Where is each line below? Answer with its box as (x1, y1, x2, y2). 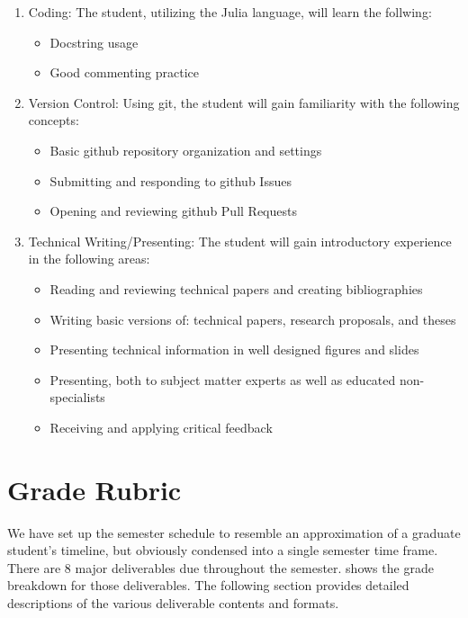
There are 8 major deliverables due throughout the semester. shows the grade (7, 558, 434, 577)
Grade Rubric (7, 470, 182, 507)
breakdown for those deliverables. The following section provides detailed (7, 576, 409, 595)
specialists (49, 388, 105, 407)
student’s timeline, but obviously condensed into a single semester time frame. (7, 541, 438, 560)
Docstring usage (49, 32, 139, 51)
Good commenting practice (49, 63, 200, 82)
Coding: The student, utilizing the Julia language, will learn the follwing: (28, 3, 432, 21)
